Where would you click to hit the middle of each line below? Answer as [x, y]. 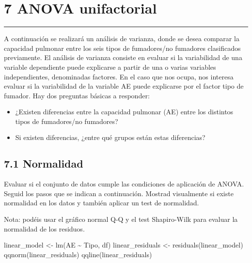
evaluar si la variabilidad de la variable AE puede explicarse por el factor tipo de [124, 86]
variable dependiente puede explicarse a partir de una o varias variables [110, 67]
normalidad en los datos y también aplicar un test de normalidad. [102, 203]
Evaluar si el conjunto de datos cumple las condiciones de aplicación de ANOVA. [124, 184]
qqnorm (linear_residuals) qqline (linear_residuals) [78, 254]
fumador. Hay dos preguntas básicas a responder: [77, 95]
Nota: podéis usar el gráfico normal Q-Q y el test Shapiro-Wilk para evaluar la [121, 219]
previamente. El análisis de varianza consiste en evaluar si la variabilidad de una [123, 57]
